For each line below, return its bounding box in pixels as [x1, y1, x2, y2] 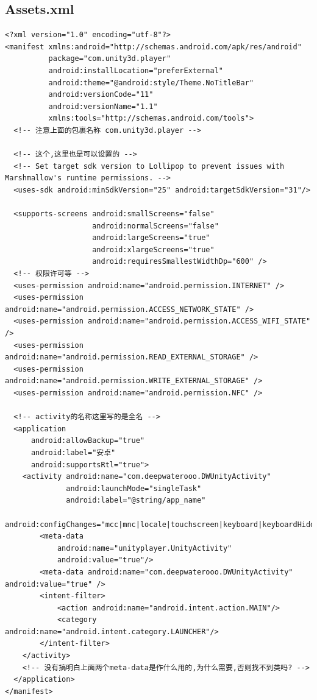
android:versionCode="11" [48, 90, 154, 99]
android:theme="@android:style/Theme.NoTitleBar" [48, 78, 254, 87]
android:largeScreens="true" [92, 233, 210, 242]
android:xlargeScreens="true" [92, 245, 215, 254]
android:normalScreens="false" [92, 221, 219, 230]
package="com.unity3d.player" [48, 54, 171, 63]
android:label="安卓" [30, 448, 116, 457]
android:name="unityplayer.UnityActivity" [57, 543, 232, 553]
